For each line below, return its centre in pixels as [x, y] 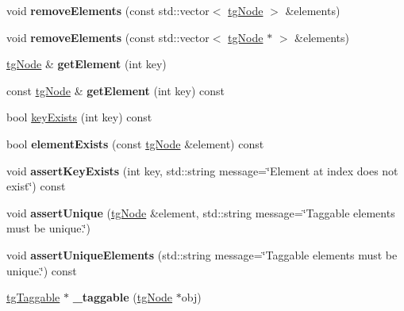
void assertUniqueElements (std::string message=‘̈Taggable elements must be [202, 254]
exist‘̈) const [36, 186]
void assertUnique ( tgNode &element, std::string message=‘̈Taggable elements [201, 212]
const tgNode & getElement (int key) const [116, 90]
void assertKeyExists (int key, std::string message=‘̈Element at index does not [202, 170]
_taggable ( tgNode [123, 297]
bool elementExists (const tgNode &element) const [135, 143]
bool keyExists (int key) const [79, 117]
